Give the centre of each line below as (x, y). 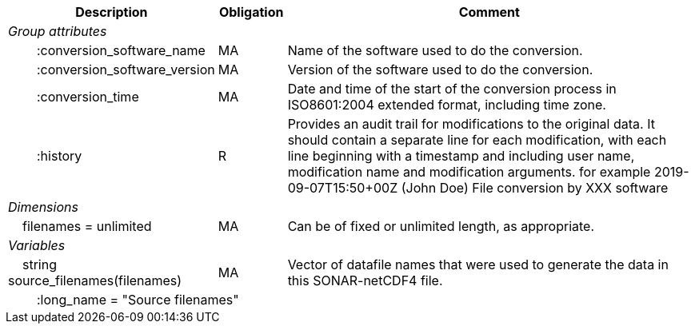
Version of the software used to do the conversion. (440, 70)
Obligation (251, 12)
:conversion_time (88, 97)
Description (112, 12)
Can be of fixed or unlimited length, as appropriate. (441, 226)
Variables (37, 245)
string (40, 264)
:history (60, 156)
